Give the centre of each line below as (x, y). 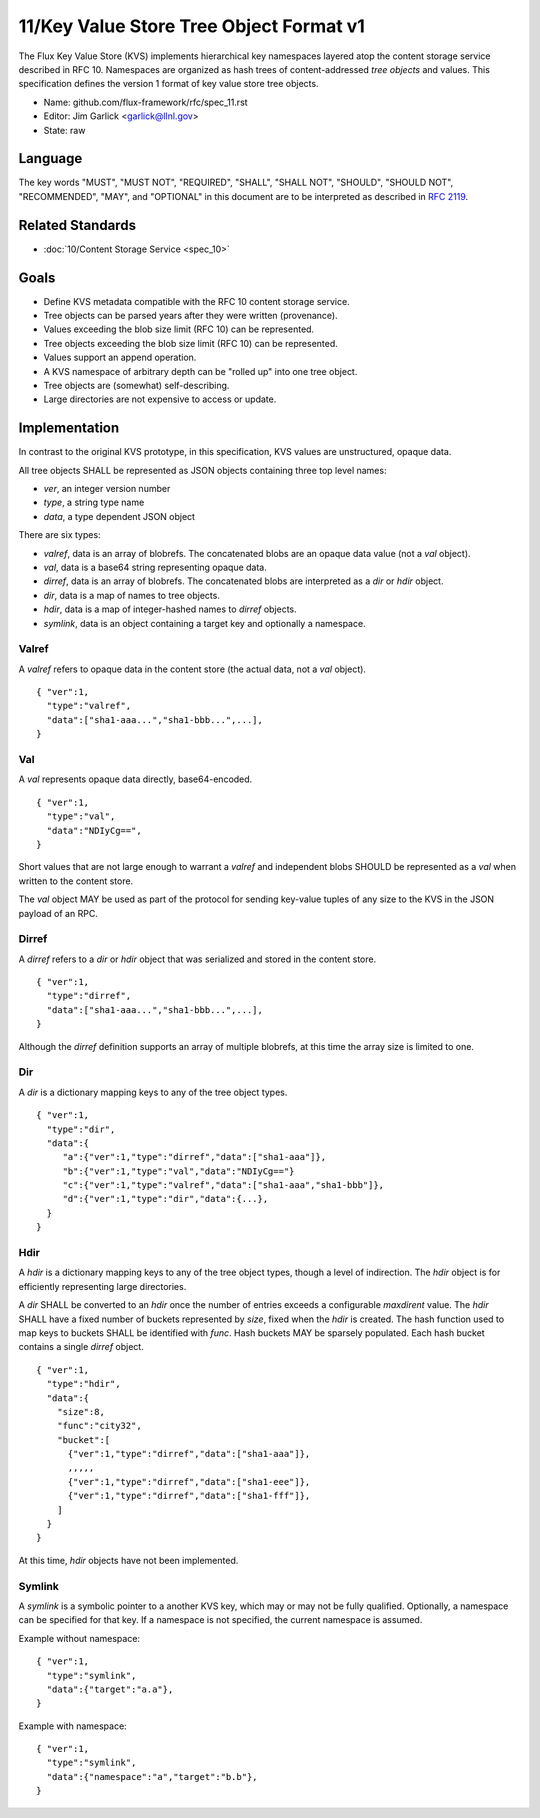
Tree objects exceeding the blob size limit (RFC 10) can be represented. (191, 343)
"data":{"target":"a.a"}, (110, 1689)
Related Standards (77, 225)
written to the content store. (76, 881)
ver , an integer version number (107, 489)
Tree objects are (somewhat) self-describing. (136, 385)
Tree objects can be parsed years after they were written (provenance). (191, 315)
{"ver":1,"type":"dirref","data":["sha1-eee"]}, (189, 1481)
